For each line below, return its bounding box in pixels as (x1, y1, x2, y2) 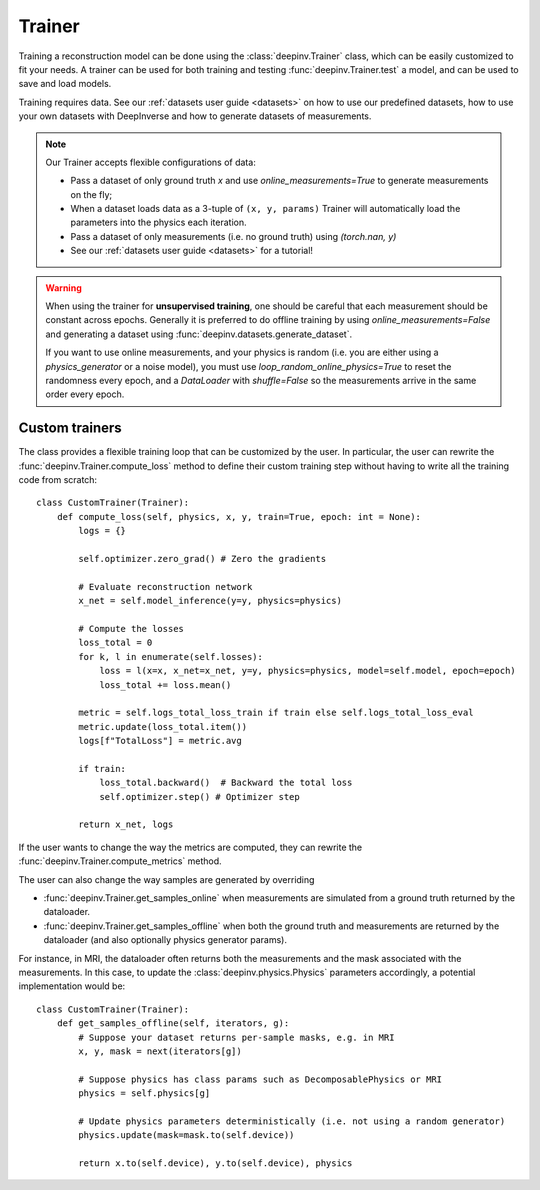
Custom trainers (18, 420, 122, 437)
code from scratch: (18, 474, 98, 486)
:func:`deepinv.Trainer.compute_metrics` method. (18, 855, 222, 867)
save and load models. (18, 78, 112, 90)
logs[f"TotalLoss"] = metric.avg (78, 735, 242, 747)
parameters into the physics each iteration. (70, 216, 247, 229)
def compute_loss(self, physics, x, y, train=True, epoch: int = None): (56, 511, 422, 522)
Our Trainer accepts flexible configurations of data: (45, 156, 257, 168)
